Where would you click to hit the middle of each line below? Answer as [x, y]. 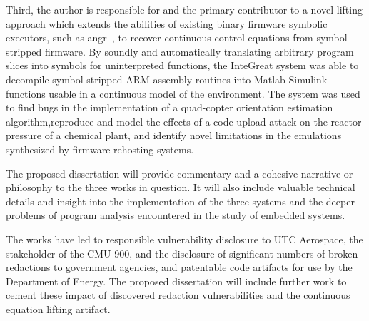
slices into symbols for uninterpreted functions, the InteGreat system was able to [182, 65]
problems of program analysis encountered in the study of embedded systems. [176, 215]
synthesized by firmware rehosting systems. [100, 149]
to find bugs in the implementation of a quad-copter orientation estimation [170, 107]
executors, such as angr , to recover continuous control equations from [160, 37]
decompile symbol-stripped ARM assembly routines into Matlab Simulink [167, 79]
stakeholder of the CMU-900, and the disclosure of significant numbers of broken [182, 253]
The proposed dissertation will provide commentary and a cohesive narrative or [180, 173]
